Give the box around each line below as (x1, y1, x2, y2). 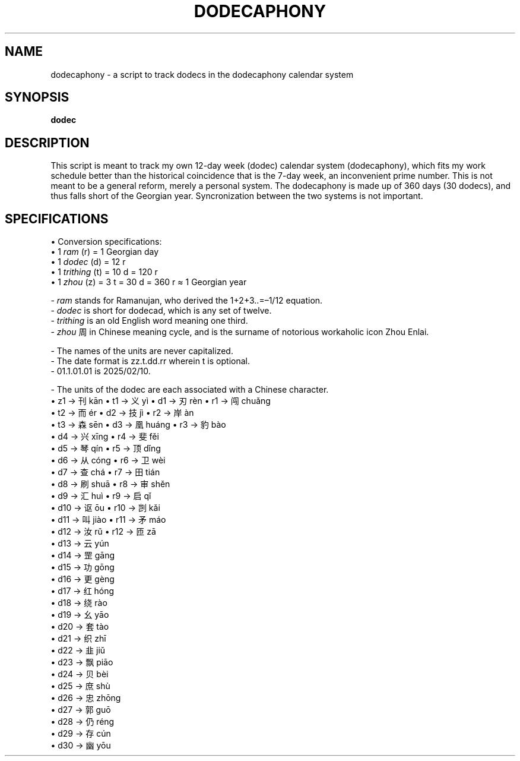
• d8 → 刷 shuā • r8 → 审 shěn (50, 479, 170, 490)
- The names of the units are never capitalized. (50, 346, 233, 356)
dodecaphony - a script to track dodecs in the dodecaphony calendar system (50, 69, 354, 80)
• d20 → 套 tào (50, 621, 109, 632)
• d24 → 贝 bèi (50, 669, 109, 680)
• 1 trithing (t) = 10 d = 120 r (50, 267, 158, 277)
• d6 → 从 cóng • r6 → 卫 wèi (50, 455, 166, 466)
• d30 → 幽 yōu (50, 740, 111, 751)
